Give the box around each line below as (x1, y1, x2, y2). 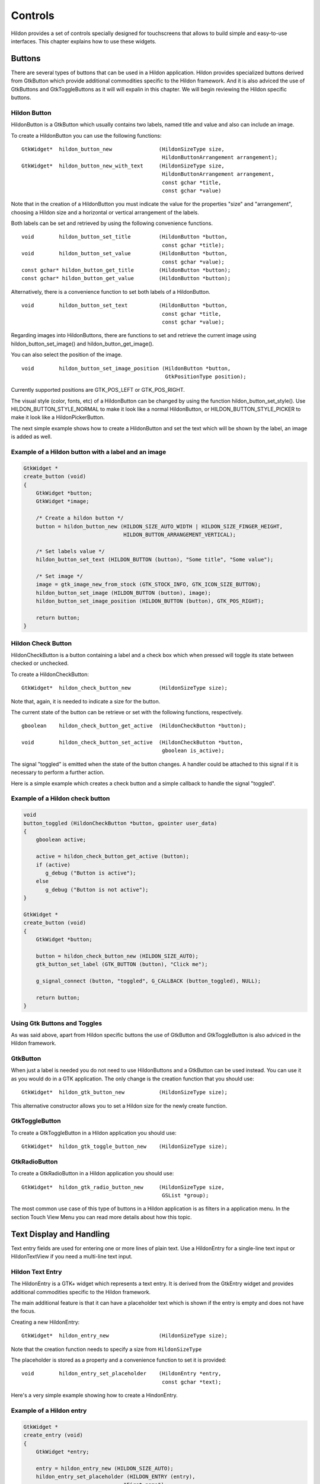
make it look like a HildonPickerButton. (11, 414, 105, 421)
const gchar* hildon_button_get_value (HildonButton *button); (21, 275, 231, 282)
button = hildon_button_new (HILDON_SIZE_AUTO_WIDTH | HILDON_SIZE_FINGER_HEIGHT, (36, 523, 283, 529)
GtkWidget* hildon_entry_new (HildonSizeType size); (21, 1333, 228, 1339)
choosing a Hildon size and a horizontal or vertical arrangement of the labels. (11, 208, 200, 216)
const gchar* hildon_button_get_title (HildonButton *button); (21, 267, 231, 274)
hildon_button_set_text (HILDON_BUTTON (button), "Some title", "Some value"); (36, 556, 274, 563)
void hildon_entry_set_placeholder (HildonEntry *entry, (21, 1370, 222, 1377)
